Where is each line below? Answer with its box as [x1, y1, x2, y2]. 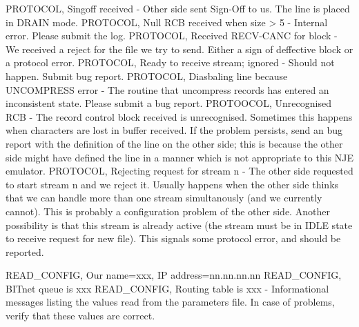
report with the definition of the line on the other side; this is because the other [6, 136, 343, 150]
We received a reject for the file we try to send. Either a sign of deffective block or [6, 41, 353, 56]
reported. [6, 244, 44, 259]
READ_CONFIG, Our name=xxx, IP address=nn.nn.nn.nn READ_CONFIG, [6, 268, 342, 282]
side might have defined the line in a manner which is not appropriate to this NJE [6, 150, 353, 164]
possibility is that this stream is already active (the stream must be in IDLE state [6, 217, 353, 232]
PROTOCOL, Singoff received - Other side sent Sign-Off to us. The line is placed [6, 1, 350, 15]
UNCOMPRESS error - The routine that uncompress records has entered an [6, 82, 329, 97]
